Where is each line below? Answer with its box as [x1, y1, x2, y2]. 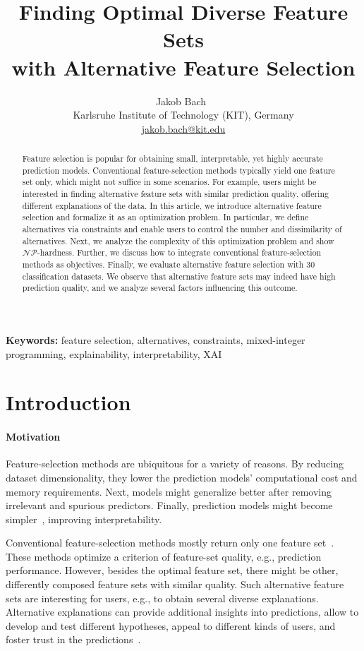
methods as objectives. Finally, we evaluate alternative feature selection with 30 [22, 258, 315, 270]
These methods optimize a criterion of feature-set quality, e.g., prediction [6, 549, 322, 563]
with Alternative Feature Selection [11, 52, 356, 81]
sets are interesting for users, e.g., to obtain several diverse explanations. [6, 590, 319, 605]
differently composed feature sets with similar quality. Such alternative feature [6, 577, 344, 592]
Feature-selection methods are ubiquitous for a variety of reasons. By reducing [6, 456, 344, 471]
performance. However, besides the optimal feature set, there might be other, [6, 563, 339, 578]
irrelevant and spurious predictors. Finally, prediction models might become [6, 498, 333, 513]
